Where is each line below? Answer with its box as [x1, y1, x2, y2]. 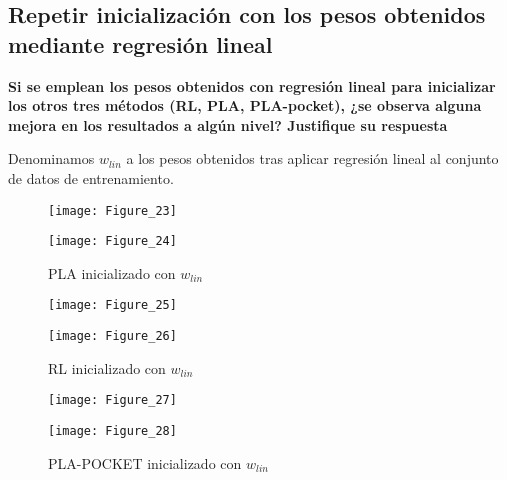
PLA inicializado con [48, 262, 176, 283]
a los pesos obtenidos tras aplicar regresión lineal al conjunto [126, 148, 499, 169]
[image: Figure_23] [48, 203, 177, 218]
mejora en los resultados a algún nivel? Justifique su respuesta [8, 114, 448, 135]
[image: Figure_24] [48, 234, 177, 249]
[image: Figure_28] [48, 424, 177, 439]
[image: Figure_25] [48, 298, 177, 313]
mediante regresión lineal [8, 28, 273, 59]
